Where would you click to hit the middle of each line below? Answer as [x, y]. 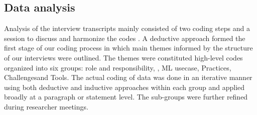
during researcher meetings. [46, 106]
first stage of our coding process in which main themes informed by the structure [128, 48]
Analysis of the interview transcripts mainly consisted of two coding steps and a [127, 28]
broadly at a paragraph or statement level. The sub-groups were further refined [126, 97]
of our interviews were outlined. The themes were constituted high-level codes [123, 57]
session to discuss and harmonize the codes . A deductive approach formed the [125, 38]
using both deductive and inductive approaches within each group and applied [124, 87]
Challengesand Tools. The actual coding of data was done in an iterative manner [128, 77]
